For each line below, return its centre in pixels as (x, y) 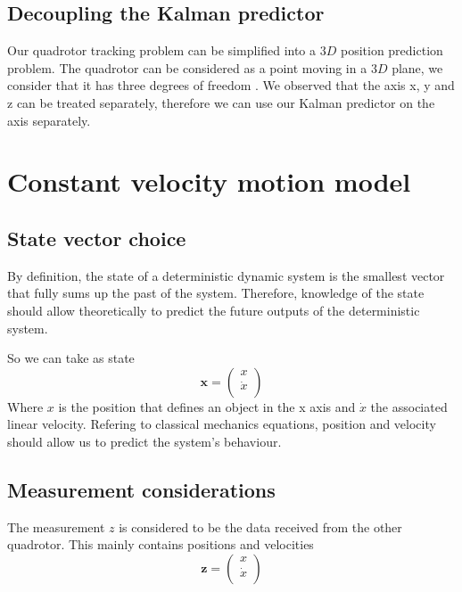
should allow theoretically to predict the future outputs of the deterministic (214, 310)
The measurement (56, 526)
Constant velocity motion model (209, 181)
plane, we (417, 67)
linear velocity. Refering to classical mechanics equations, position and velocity (222, 424)
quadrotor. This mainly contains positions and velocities (161, 544)
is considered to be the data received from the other (260, 526)
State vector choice (97, 238)
